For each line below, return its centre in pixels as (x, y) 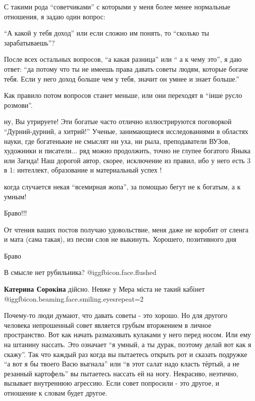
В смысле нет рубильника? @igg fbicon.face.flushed (80, 272)
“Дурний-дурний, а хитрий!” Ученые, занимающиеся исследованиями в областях (126, 131)
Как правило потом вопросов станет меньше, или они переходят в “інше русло (123, 95)
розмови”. (18, 105)
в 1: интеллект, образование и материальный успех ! (83, 170)
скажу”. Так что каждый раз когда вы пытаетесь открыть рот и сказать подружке (126, 354)
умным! (15, 196)
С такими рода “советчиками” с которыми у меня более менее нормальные (117, 6)
